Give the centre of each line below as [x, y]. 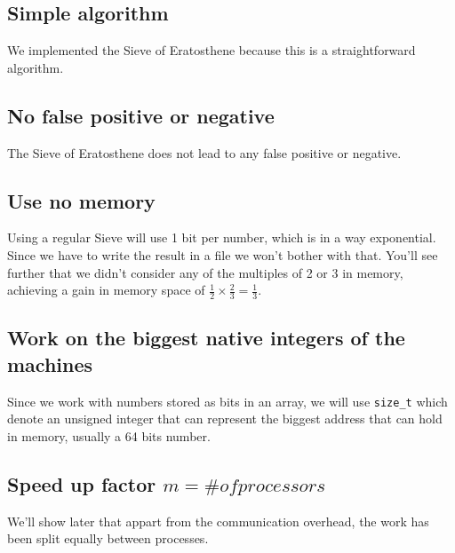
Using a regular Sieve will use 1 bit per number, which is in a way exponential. [222, 237]
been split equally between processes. [108, 538]
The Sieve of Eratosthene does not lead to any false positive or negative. [204, 152]
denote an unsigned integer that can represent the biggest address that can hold [225, 419]
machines [50, 363]
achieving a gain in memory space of [106, 290]
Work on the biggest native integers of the [206, 338]
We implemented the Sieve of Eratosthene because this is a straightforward [212, 50]
